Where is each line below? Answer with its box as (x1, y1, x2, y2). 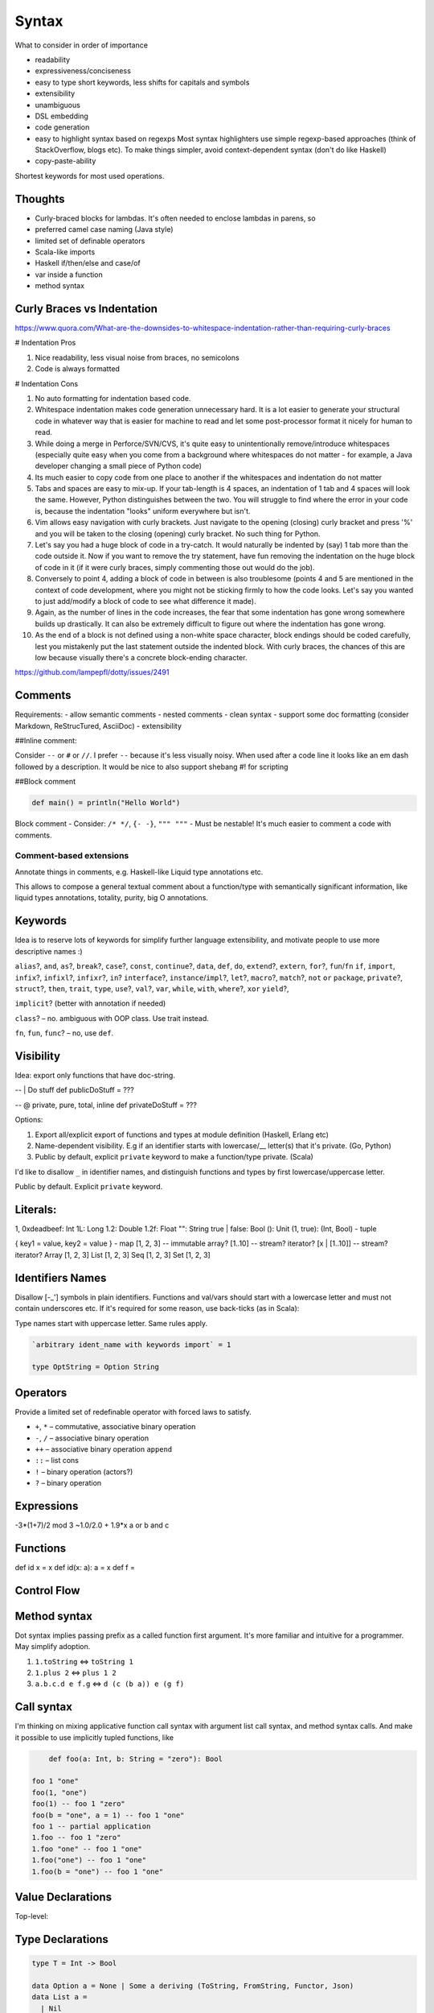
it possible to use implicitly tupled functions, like (14, 1732, 174, 1742)
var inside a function (35, 270, 104, 279)
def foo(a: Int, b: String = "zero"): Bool (48, 1754, 223, 1763)
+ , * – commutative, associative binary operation (35, 1422, 196, 1432)
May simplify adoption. (14, 1642, 91, 1651)
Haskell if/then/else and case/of (35, 258, 141, 268)
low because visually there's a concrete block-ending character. (35, 652, 248, 662)
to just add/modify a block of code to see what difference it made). (35, 596, 256, 606)
